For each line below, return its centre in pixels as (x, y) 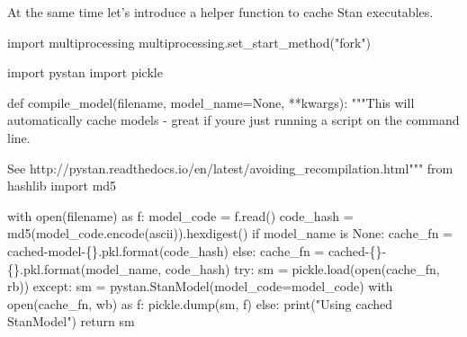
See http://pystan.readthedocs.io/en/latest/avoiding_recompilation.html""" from (230, 168)
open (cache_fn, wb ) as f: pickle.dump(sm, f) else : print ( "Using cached (200, 303)
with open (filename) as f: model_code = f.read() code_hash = (180, 215)
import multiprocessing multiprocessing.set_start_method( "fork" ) (189, 42)
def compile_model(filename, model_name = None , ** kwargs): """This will (211, 102)
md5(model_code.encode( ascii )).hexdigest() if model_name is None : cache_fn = (230, 233)
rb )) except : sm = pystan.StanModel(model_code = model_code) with (200, 286)
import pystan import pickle (85, 72)
